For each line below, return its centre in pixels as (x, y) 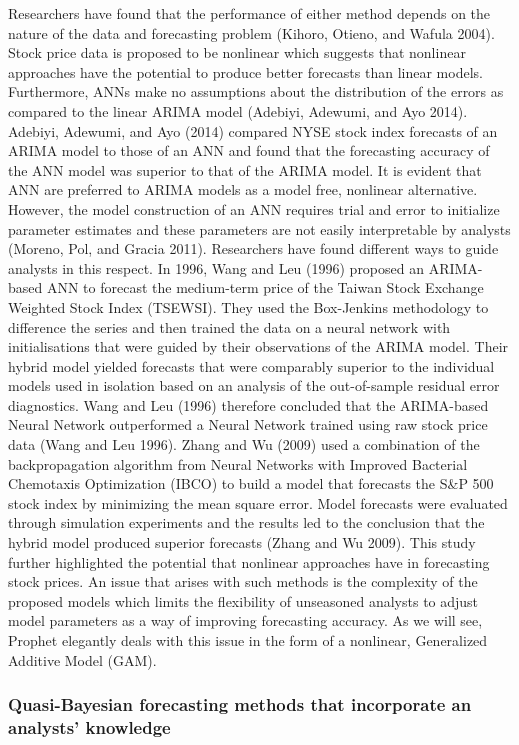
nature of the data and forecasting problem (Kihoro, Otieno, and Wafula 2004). (251, 32)
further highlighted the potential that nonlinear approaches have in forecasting (249, 561)
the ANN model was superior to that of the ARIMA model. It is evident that (245, 169)
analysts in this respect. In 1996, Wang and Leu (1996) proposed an (216, 267)
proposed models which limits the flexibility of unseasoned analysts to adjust (243, 600)
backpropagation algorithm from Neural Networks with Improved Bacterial (238, 463)
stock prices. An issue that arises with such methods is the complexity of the (243, 581)
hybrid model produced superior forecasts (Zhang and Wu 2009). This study (242, 542)
